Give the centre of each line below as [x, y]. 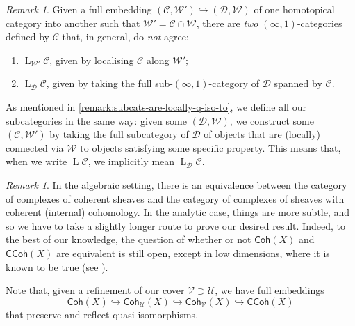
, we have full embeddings [270, 290]
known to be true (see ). [57, 266]
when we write [36, 161]
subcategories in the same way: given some [96, 120]
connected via [35, 147]
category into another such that [73, 23]
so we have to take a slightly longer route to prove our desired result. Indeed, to [175, 225]
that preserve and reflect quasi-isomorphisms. [102, 314]
